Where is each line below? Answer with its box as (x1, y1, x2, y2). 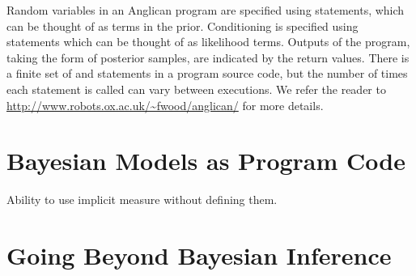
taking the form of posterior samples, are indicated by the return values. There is (6, 49, 410, 66)
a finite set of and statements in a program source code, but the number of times (6, 65, 408, 82)
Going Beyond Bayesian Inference (6, 239, 392, 272)
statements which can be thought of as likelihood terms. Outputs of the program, (6, 33, 410, 50)
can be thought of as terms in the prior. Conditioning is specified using (6, 17, 359, 34)
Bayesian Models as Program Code (6, 144, 405, 177)
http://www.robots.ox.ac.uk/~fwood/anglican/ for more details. (6, 96, 324, 113)
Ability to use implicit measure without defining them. (6, 191, 278, 208)
